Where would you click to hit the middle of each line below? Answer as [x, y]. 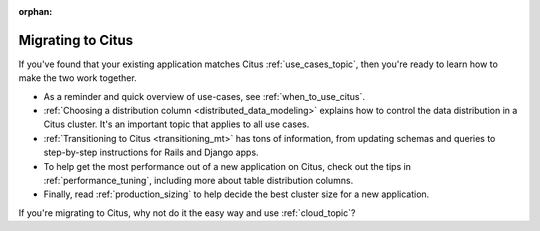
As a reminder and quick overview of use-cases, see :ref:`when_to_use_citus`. [204, 96]
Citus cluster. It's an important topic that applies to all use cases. [176, 124]
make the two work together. [77, 78]
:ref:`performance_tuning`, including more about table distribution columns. [198, 181]
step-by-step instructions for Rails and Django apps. [151, 152]
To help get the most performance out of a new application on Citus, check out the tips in [227, 166]
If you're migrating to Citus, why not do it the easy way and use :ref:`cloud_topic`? [187, 212]
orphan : [35, 11]
